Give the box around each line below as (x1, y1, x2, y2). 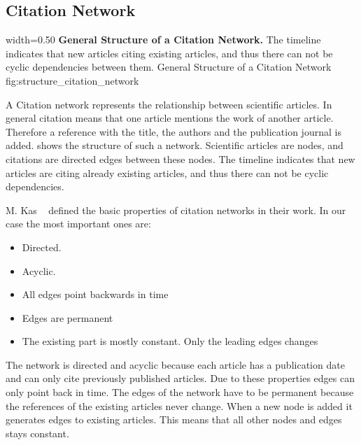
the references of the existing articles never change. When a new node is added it (6, 398, 353, 413)
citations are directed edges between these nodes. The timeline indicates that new (6, 151, 355, 166)
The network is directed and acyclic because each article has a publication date (6, 357, 345, 372)
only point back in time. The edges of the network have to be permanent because (6, 385, 354, 400)
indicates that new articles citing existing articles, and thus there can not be (6, 45, 333, 60)
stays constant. (6, 425, 69, 440)
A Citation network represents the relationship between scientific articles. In (6, 97, 332, 111)
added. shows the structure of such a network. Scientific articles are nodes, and (6, 138, 344, 153)
